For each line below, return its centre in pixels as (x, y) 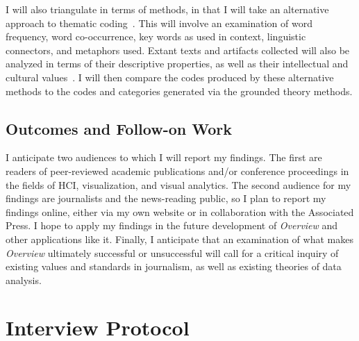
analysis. (24, 280)
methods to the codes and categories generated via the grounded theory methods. (179, 91)
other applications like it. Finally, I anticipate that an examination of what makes (179, 239)
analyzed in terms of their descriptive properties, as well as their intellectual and (177, 64)
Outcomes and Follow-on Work (119, 128)
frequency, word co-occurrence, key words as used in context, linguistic (156, 36)
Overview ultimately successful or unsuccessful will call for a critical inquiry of (172, 252)
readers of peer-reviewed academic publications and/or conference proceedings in (177, 170)
